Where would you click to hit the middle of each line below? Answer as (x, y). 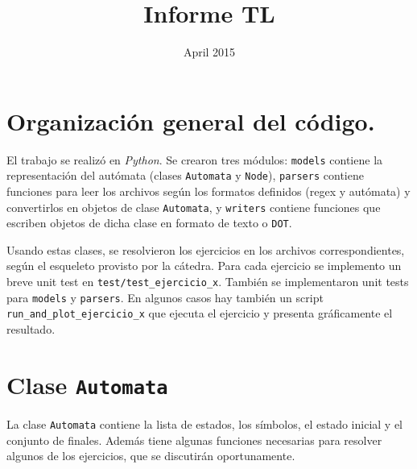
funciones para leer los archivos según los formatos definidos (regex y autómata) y (208, 191)
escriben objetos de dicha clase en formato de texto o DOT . (149, 223)
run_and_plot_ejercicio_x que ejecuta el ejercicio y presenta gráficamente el (200, 313)
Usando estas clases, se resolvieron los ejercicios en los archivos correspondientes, (206, 249)
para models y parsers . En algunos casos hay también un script (165, 297)
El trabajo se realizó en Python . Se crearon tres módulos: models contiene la (195, 159)
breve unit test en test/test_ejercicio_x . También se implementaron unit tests (208, 282)
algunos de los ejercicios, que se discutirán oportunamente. (151, 456)
